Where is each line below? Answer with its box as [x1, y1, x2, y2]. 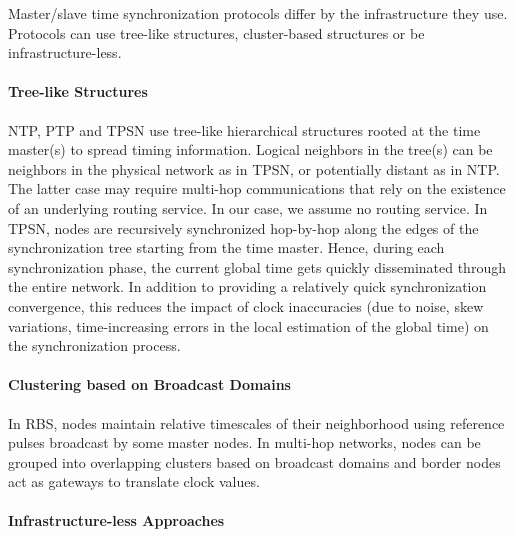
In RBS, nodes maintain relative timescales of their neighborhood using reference [8, 412, 505, 433]
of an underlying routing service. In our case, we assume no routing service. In [8, 197, 488, 218]
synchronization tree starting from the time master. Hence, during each [8, 237, 445, 258]
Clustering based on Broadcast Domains [8, 374, 291, 395]
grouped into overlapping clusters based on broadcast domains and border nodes [8, 451, 501, 472]
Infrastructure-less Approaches [8, 510, 225, 531]
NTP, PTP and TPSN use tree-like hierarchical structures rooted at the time [8, 119, 481, 140]
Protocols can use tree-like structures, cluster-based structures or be [8, 22, 425, 43]
